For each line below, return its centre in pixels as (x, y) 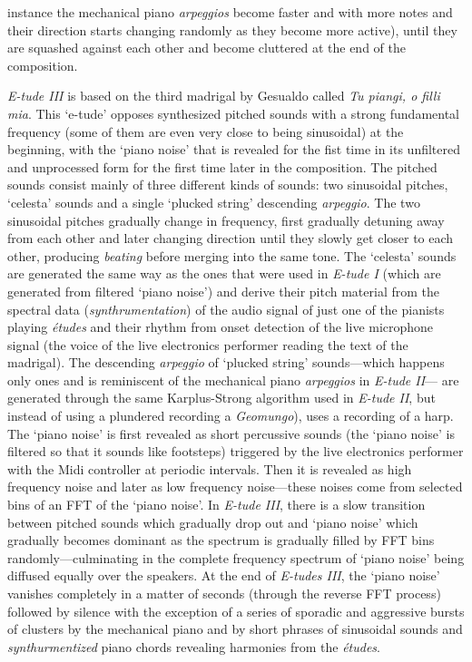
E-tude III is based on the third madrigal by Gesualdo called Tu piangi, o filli (224, 96)
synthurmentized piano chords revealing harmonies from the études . (194, 646)
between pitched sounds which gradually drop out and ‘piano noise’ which (213, 522)
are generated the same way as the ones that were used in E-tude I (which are (224, 273)
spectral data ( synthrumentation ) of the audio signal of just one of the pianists (226, 309)
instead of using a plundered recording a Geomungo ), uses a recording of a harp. (231, 416)
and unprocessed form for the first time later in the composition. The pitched (222, 166)
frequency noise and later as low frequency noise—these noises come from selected (235, 487)
